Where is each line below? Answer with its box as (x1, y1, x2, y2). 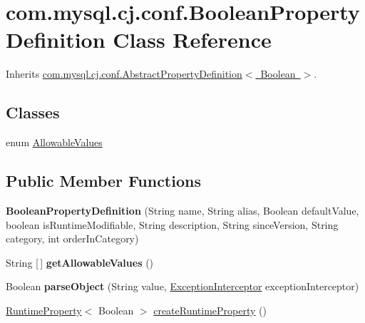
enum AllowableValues (6, 135, 103, 150)
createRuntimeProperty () (153, 302, 267, 317)
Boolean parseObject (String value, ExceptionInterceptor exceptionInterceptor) (6, 279, 359, 294)
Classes (6, 101, 60, 123)
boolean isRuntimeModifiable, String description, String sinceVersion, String (6, 217, 339, 232)
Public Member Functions (6, 170, 201, 192)
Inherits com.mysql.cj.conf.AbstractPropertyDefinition (6, 66, 242, 81)
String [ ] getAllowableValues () (6, 255, 154, 270)
